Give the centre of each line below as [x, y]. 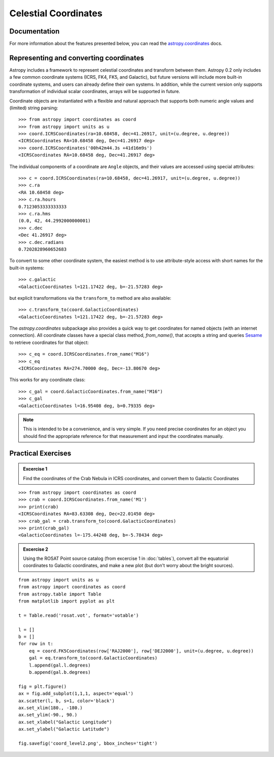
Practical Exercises [40, 453]
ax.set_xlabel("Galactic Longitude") [65, 722]
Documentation [35, 31]
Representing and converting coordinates [77, 58]
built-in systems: [27, 268]
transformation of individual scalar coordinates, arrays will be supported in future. [95, 91]
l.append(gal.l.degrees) [60, 665]
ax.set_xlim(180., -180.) [51, 708]
